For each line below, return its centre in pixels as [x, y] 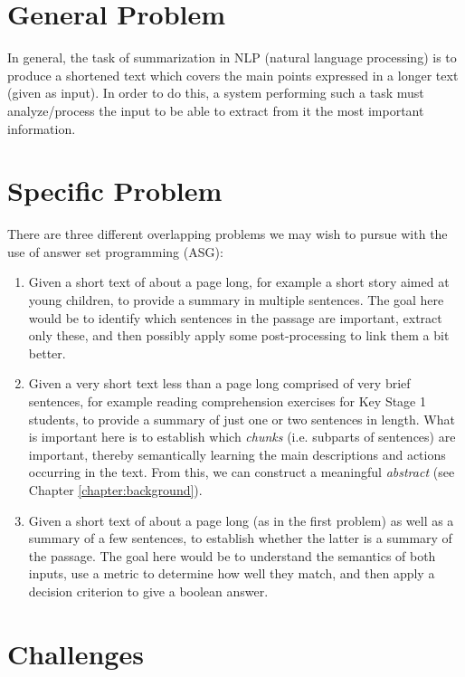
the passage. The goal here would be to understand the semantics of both [232, 555]
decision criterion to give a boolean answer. [148, 591]
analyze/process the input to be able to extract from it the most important [216, 110]
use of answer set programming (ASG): [115, 251]
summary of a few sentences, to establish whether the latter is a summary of [240, 538]
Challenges [76, 653]
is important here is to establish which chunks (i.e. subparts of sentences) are [242, 437]
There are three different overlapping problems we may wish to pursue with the [228, 234]
